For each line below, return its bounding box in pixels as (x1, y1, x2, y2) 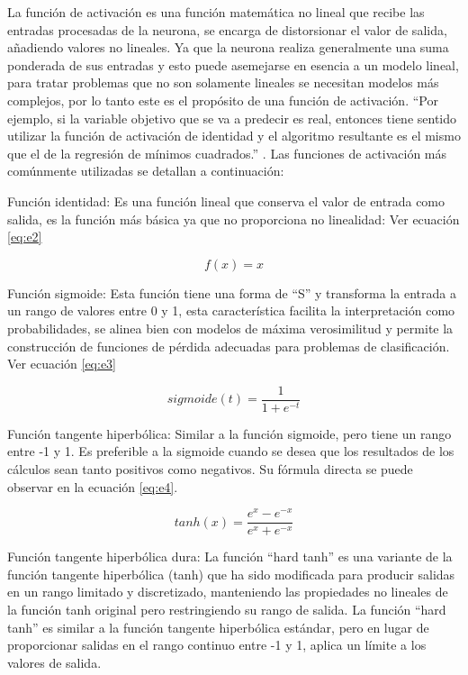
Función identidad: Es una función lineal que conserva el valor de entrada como (7, 191, 445, 210)
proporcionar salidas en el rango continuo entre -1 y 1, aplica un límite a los (7, 635, 427, 654)
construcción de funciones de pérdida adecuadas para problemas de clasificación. (7, 336, 450, 355)
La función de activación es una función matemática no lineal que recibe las (7, 3, 425, 21)
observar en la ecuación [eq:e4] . (7, 477, 178, 496)
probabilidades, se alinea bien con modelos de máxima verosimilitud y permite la (7, 318, 454, 337)
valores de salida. (7, 652, 102, 671)
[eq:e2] (7, 227, 42, 246)
